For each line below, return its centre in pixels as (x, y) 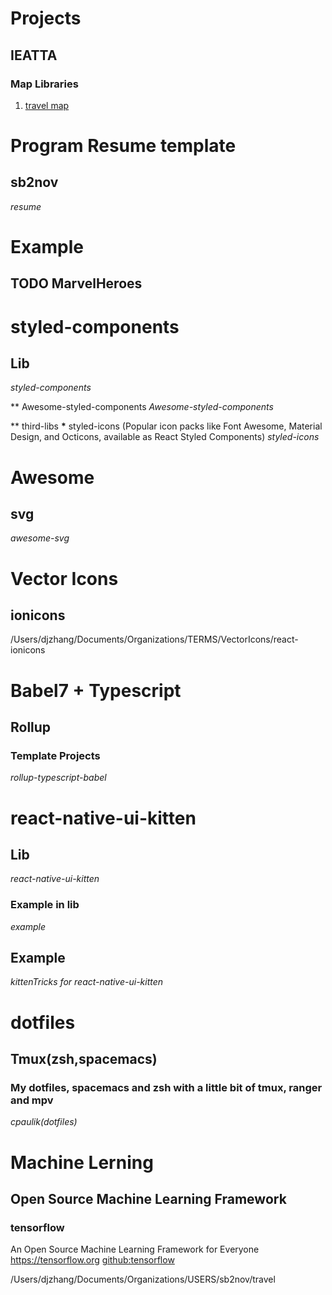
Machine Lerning (82, 1162)
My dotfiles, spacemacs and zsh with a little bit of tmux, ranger (166, 1087)
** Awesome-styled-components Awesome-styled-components (142, 407)
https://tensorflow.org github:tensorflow (92, 1260)
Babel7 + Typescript (96, 690)
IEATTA (34, 55)
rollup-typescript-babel (58, 778)
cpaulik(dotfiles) (44, 1122)
